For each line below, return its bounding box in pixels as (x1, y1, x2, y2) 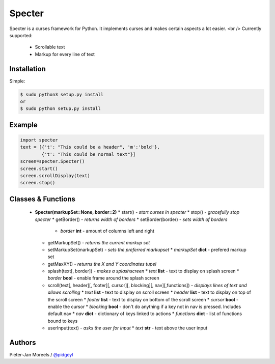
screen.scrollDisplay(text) (20, 173, 90, 178)
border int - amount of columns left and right (60, 228, 155, 234)
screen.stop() (20, 180, 56, 186)
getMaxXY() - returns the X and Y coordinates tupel (47, 261, 156, 267)
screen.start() (20, 165, 58, 172)
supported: (9, 32, 33, 38)
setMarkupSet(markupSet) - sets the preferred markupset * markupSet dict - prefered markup (47, 246, 246, 253)
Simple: (9, 78, 25, 84)
